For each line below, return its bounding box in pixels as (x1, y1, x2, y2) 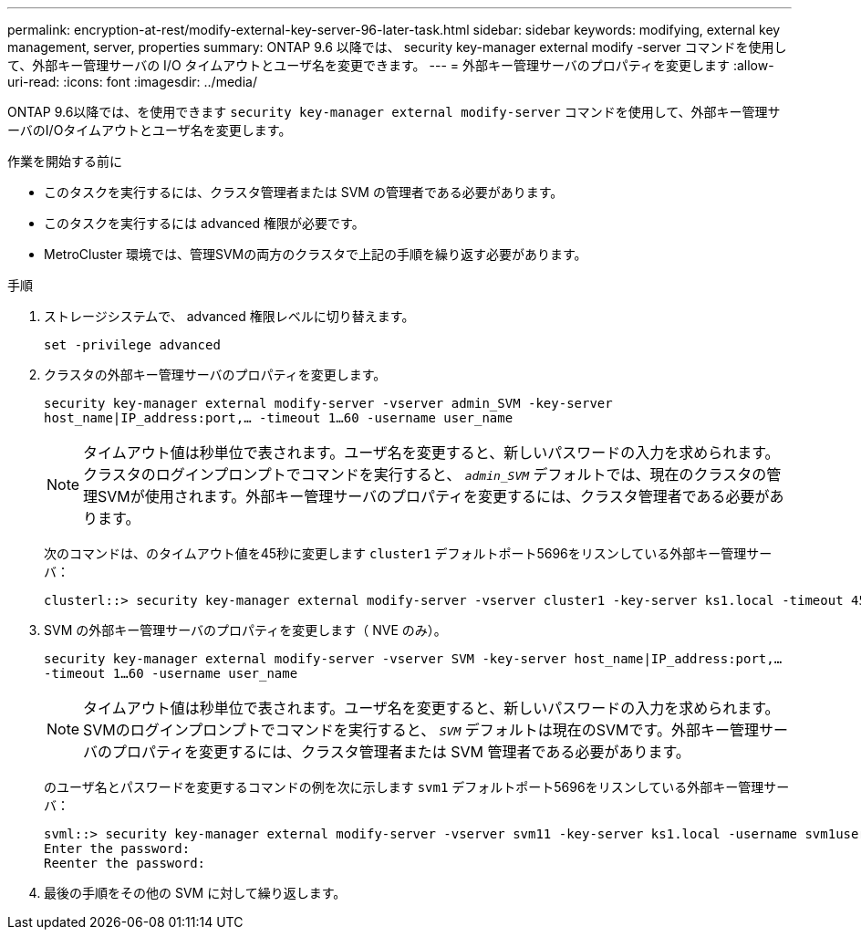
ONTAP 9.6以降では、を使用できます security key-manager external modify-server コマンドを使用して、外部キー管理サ (7, 104, 781, 120)
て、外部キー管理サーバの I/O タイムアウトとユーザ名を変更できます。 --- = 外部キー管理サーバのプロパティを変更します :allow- (7, 57, 774, 73)
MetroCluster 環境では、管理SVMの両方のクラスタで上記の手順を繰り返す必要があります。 (44, 246, 587, 262)
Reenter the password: (44, 856, 206, 870)
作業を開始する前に (7, 153, 122, 169)
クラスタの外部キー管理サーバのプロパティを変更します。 (44, 367, 387, 382)
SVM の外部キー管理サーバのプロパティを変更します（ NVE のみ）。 (44, 622, 447, 638)
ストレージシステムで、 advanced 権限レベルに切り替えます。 (44, 308, 415, 324)
